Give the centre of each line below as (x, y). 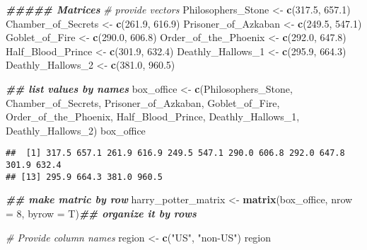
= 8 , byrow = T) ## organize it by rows (101, 213)
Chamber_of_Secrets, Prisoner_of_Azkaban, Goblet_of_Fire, (143, 102)
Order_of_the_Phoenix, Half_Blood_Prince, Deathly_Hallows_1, (153, 117)
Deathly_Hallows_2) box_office (76, 130)
